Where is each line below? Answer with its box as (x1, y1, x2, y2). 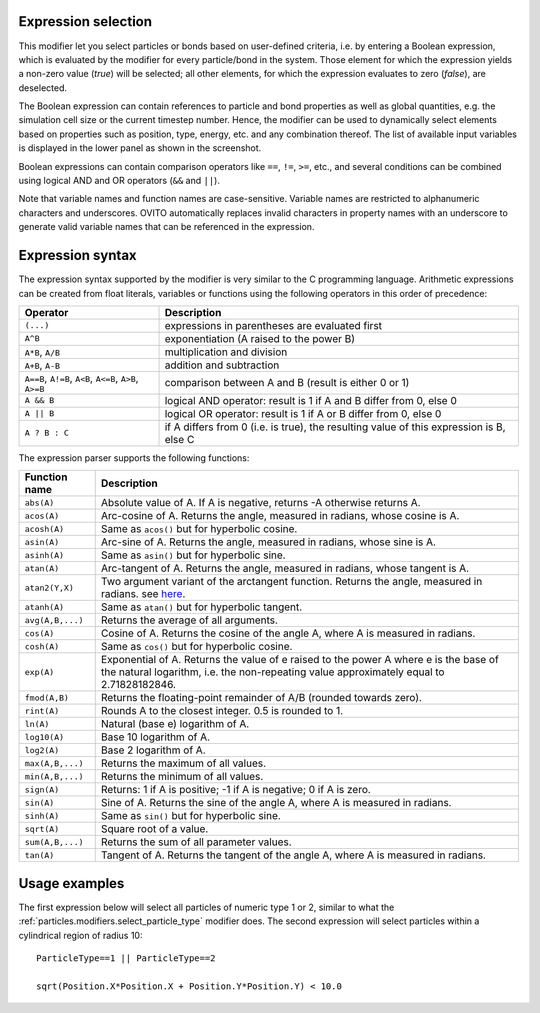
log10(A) (24, 731, 65, 742)
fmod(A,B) (24, 692, 70, 703)
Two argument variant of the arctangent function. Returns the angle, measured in (100, 575, 483, 589)
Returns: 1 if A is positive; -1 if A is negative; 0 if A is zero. (100, 783, 372, 797)
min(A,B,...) (24, 771, 84, 782)
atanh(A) (24, 601, 65, 612)
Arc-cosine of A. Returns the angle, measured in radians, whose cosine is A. (100, 509, 460, 523)
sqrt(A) (24, 823, 60, 834)
